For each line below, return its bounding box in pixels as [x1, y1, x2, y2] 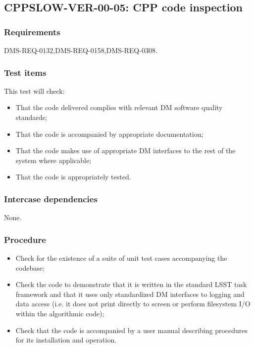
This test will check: [4, 85, 65, 96]
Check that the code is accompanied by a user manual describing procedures [15, 325, 248, 335]
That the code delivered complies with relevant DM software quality [15, 102, 223, 113]
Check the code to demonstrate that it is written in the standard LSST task [15, 279, 247, 290]
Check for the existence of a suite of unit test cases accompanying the [15, 253, 227, 263]
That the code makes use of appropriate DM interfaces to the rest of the [15, 145, 236, 156]
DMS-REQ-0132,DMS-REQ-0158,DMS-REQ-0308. [4, 45, 157, 55]
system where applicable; [15, 155, 92, 165]
